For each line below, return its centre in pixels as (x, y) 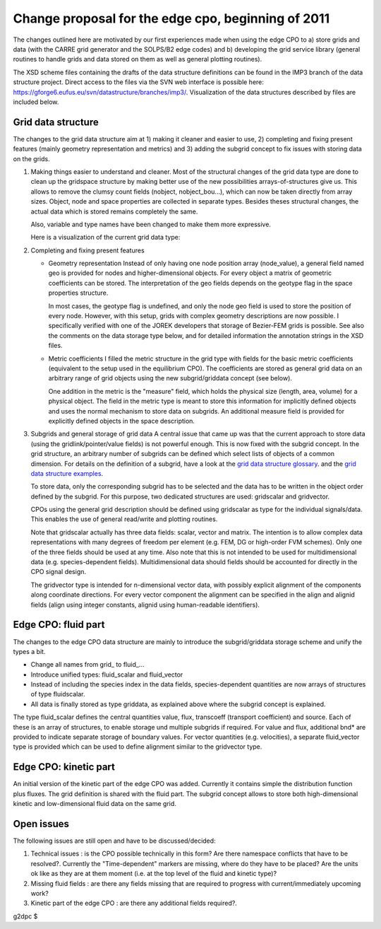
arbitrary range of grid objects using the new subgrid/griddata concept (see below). (170, 378)
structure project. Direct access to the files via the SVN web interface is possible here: (139, 82)
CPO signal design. (59, 572)
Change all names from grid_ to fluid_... (87, 665)
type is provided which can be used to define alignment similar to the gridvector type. (138, 747)
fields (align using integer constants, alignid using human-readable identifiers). (145, 604)
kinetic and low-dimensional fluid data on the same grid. (95, 804)
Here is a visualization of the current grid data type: (105, 238)
